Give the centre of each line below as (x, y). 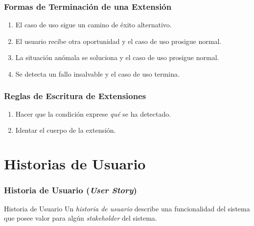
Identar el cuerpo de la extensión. (66, 130)
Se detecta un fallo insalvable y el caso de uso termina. (97, 74)
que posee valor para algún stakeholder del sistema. (81, 218)
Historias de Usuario (75, 164)
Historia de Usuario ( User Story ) (70, 190)
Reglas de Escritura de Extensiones (75, 95)
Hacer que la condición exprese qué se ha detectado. (93, 113)
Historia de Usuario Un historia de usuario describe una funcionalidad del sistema (127, 208)
